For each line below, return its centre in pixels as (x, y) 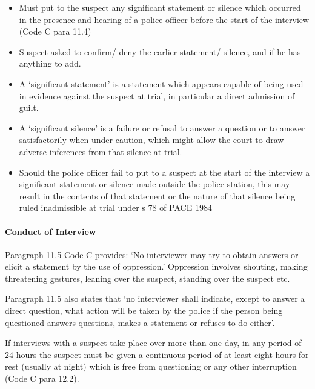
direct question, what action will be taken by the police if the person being (144, 311)
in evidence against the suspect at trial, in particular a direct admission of (157, 95)
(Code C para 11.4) (55, 31)
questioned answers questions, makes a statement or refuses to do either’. (140, 322)
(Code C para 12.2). (42, 378)
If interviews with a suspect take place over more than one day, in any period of (153, 343)
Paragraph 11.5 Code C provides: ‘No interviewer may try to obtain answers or (152, 254)
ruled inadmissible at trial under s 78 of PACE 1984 (115, 208)
